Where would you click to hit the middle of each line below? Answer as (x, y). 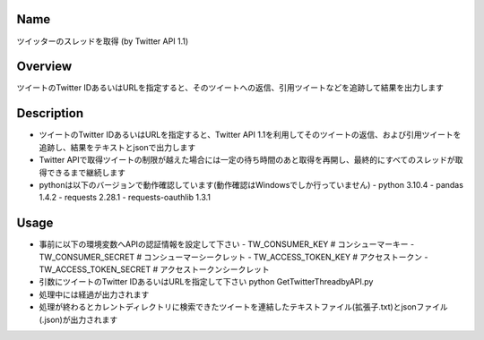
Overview (44, 67)
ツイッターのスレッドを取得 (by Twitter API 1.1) (103, 41)
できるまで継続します (86, 172)
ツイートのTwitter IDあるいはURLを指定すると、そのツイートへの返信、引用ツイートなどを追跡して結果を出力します (230, 88)
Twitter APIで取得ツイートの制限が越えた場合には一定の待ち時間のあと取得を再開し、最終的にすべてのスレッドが (247, 160)
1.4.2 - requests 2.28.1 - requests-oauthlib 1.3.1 (125, 198)
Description (50, 113)
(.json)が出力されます (78, 319)
